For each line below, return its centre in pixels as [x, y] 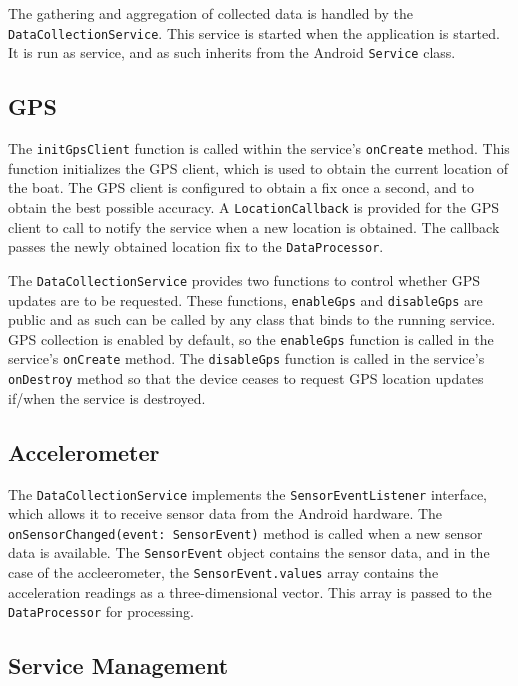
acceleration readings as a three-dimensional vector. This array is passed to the [250, 591]
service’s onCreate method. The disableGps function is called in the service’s [246, 358]
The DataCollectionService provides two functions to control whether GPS [244, 279]
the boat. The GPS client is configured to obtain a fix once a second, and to [241, 187]
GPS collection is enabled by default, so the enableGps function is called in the [251, 338]
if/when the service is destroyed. [107, 397]
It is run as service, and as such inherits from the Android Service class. [232, 52]
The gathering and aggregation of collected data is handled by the [211, 13]
